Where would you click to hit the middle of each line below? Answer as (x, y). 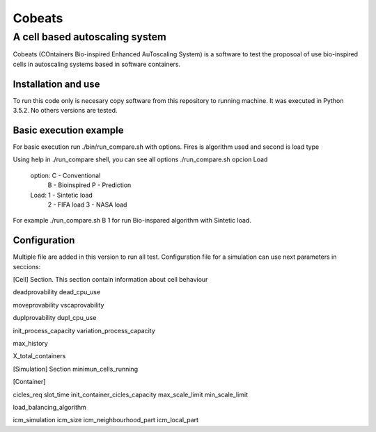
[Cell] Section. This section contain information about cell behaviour (110, 280)
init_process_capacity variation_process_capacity (84, 330)
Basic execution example (68, 130)
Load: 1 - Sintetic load (62, 195)
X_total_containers (39, 356)
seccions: (27, 266)
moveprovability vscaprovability (58, 305)
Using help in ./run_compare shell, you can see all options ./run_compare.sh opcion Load (140, 159)
